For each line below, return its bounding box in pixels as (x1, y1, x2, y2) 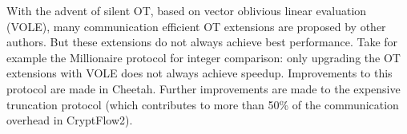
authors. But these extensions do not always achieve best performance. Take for (6, 33, 398, 50)
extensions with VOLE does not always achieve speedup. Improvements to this (6, 65, 393, 81)
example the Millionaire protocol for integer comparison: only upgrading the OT (6, 49, 401, 65)
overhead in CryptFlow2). (6, 112, 133, 128)
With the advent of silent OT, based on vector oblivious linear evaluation (6, 2, 367, 18)
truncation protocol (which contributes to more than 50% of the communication (6, 96, 399, 112)
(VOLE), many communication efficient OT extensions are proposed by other (6, 18, 386, 34)
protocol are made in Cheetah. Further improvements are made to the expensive (6, 80, 401, 97)
